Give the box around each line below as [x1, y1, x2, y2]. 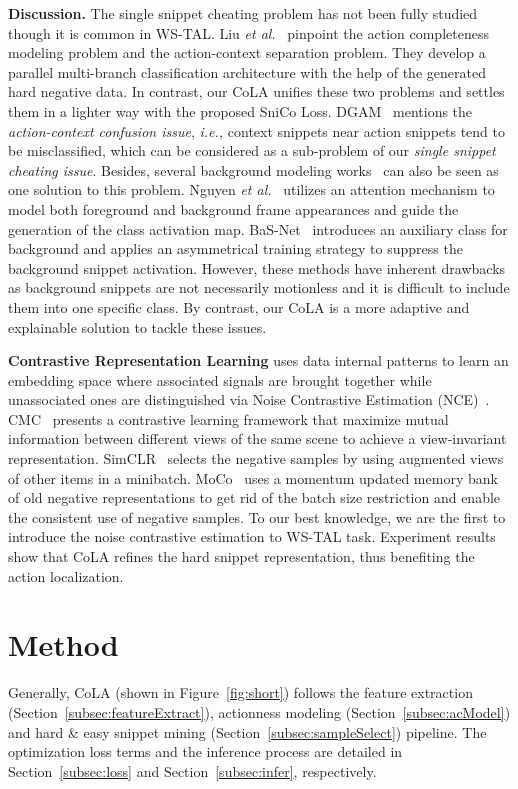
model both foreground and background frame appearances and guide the [8, 198, 459, 219]
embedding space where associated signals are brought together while [8, 369, 432, 390]
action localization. [8, 565, 124, 586]
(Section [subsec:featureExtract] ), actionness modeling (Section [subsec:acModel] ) [8, 701, 511, 722]
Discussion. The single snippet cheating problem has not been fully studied [8, 3, 478, 23]
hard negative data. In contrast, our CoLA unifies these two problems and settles [8, 81, 505, 102]
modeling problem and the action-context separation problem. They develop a [8, 42, 486, 63]
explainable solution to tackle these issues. [8, 316, 267, 337]
